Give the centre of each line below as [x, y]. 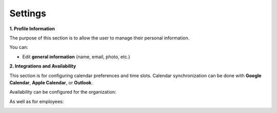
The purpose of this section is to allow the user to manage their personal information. [100, 38]
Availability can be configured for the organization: [63, 92]
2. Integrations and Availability [43, 66]
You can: [19, 47]
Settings [28, 13]
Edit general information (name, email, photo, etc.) [76, 57]
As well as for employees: [37, 101]
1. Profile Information [32, 29]
